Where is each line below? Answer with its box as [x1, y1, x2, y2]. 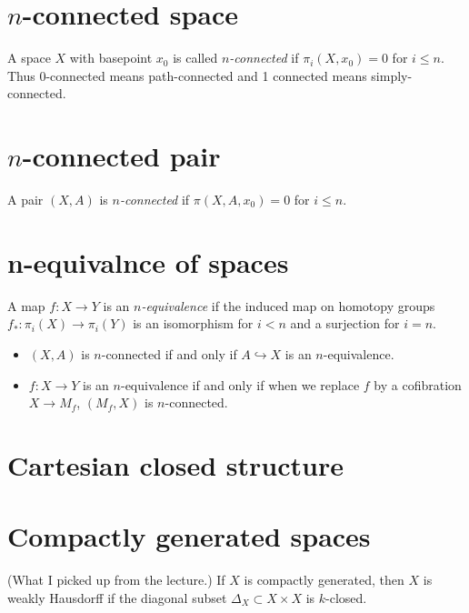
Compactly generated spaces [7, 518, 371, 555]
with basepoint [69, 48, 153, 67]
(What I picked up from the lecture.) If [7, 570, 225, 589]
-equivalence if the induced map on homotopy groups [141, 296, 435, 315]
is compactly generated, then [244, 570, 404, 589]
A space [7, 48, 51, 67]
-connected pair [22, 137, 221, 175]
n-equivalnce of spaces [7, 243, 289, 280]
